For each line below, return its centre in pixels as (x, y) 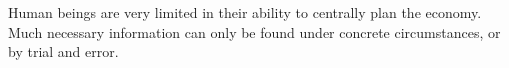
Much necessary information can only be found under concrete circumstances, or (254, 31)
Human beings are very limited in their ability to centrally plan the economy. (245, 12)
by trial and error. (63, 51)
